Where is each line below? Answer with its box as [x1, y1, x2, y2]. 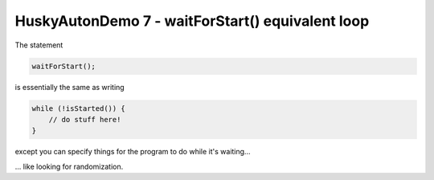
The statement [14, 40, 63, 50]
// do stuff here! [48, 115, 121, 124]
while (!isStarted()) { [31, 104, 126, 112]
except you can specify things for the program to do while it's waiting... [14, 147, 251, 157]
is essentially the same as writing [14, 82, 125, 92]
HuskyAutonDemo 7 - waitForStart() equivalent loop [14, 12, 370, 30]
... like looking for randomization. [14, 162, 124, 171]
